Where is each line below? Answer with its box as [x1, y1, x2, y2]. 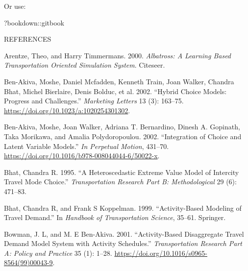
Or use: [4, 1, 26, 11]
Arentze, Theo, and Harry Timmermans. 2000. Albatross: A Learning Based [4, 50, 231, 60]
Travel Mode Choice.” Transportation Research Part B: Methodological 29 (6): [4, 176, 237, 187]
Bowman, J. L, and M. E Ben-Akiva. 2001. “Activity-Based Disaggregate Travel [4, 228, 244, 239]
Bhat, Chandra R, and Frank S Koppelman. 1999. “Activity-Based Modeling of [4, 202, 242, 213]
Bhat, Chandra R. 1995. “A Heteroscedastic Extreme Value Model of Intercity [4, 167, 239, 177]
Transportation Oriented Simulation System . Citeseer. [4, 60, 165, 70]
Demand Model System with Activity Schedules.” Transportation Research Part [4, 238, 242, 248]
